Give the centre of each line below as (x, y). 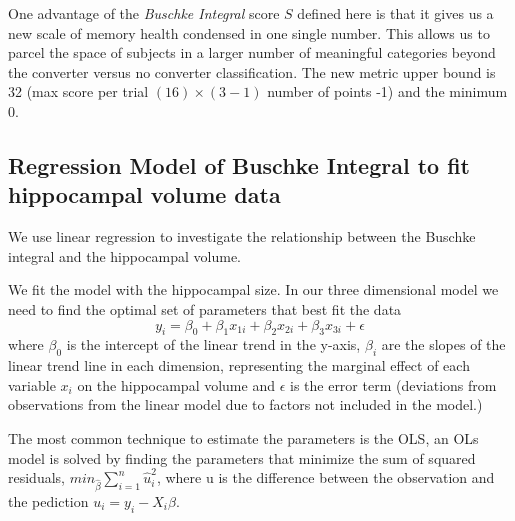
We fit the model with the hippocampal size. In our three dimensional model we (253, 289)
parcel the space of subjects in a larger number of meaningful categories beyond (252, 52)
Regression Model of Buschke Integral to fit (239, 164)
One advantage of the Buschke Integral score (144, 13)
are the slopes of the (443, 344)
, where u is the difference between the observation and (325, 477)
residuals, (36, 477)
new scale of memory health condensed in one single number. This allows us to (249, 32)
